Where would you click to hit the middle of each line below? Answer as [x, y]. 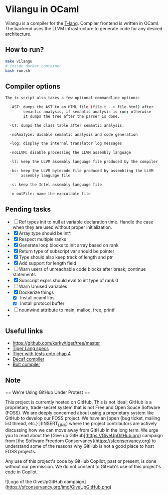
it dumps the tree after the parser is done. [72, 116]
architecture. [18, 34]
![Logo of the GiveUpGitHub [34, 481]
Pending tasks [28, 209]
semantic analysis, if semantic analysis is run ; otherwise [87, 112]
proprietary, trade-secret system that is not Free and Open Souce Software [83, 407]
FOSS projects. [21, 451]
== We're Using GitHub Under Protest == [48, 392]
